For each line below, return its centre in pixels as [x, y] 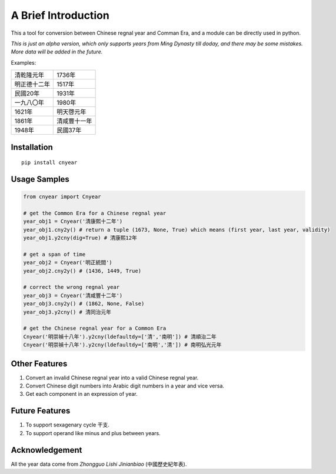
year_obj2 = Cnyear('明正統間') [68, 263]
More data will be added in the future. [57, 52]
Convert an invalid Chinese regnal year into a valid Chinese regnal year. [112, 378]
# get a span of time [54, 254]
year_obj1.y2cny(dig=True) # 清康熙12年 [80, 238]
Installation [32, 147]
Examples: [24, 62]
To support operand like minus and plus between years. [93, 433]
